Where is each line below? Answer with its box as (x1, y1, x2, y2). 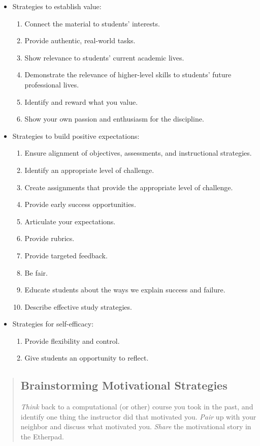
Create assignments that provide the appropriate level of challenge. (24, 182, 233, 192)
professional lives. (24, 79, 79, 90)
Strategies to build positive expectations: (12, 130, 140, 141)
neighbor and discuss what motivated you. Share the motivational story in (20, 421, 251, 432)
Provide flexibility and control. (24, 335, 120, 346)
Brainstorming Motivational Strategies (20, 377, 227, 393)
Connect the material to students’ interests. (24, 18, 160, 28)
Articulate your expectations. (24, 216, 116, 226)
